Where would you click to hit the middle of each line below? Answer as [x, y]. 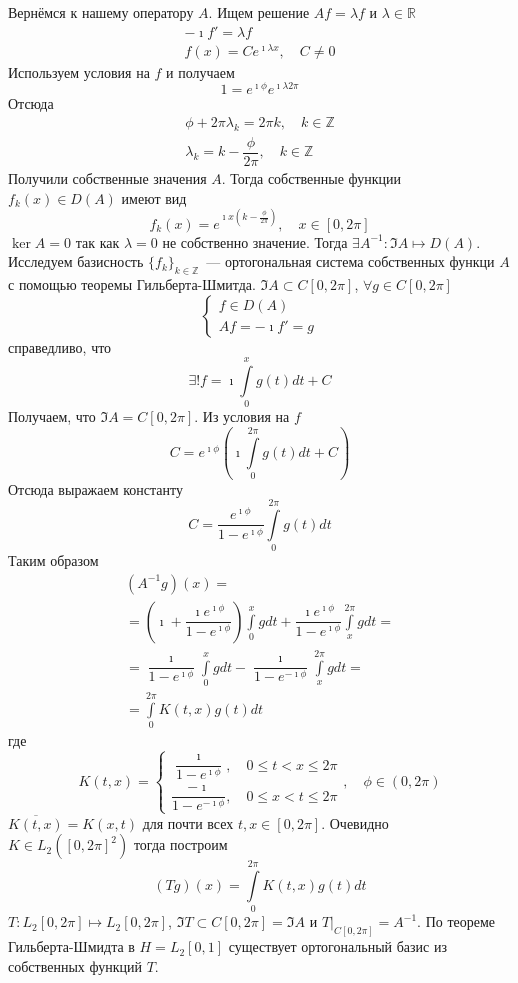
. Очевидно [355, 822]
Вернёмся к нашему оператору [101, 12]
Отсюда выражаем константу [95, 488]
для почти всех [188, 822]
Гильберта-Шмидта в [71, 946]
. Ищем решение [259, 12]
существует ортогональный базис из [337, 946]
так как [97, 241]
